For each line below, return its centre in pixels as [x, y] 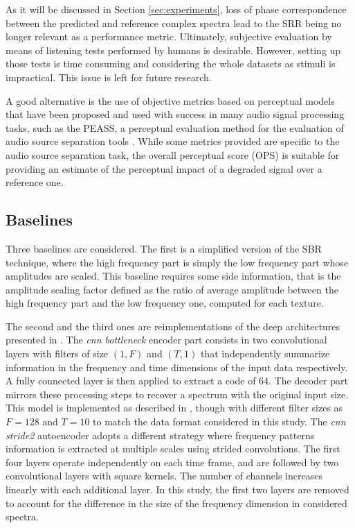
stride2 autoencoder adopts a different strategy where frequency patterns [160, 435]
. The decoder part [308, 381]
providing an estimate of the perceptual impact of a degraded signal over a [164, 168]
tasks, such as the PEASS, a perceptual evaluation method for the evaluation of [175, 127]
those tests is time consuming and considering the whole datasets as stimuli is [171, 63]
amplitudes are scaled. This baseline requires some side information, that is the [173, 276]
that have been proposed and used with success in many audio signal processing [175, 114]
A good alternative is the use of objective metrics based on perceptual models [170, 100]
